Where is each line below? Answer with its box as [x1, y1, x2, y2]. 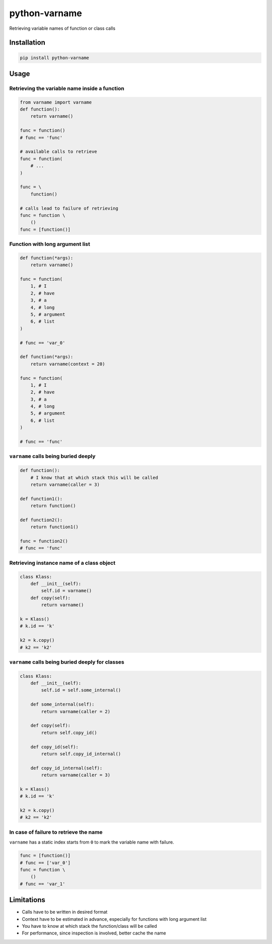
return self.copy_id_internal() [41, 751, 121, 757]
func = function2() [20, 538, 68, 544]
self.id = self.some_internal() [41, 687, 121, 693]
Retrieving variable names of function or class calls [9, 25, 116, 31]
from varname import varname [20, 99, 92, 105]
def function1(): [20, 495, 63, 502]
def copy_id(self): [30, 744, 79, 750]
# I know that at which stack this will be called [30, 475, 158, 480]
